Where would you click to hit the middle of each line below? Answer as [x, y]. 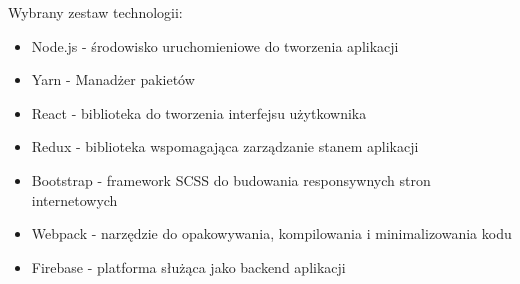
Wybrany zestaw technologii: [95, 12]
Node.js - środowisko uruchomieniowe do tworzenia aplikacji [215, 45]
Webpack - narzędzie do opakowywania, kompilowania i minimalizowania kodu [271, 233]
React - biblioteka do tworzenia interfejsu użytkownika [199, 112]
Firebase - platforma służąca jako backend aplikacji [188, 266]
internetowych [74, 199]
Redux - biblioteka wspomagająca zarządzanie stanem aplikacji [225, 146]
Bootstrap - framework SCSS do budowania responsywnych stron [231, 179]
